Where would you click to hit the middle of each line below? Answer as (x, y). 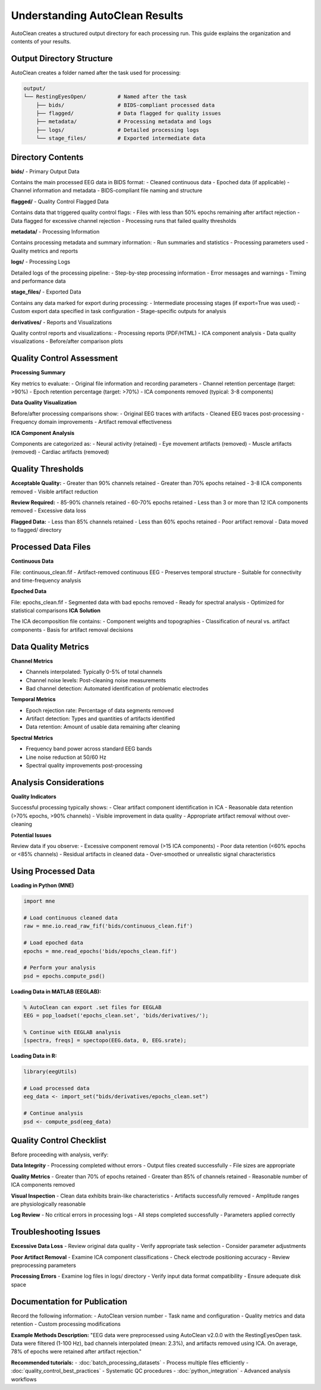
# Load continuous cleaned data (71, 918)
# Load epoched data (53, 943)
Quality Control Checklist (59, 1140)
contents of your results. (41, 41)
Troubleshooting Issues (56, 1232)
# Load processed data (56, 1088)
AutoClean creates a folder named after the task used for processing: (96, 73)
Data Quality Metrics (50, 647)
